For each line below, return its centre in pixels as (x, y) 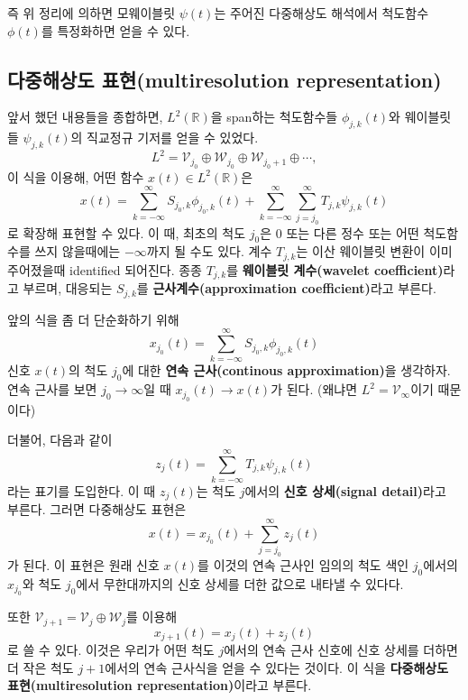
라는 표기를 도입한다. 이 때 (82, 490)
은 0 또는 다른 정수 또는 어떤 (340, 232)
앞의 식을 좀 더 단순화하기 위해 (93, 319)
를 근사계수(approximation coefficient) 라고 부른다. (286, 288)
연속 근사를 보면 (52, 389)
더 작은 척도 (41, 667)
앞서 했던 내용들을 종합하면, (85, 117)
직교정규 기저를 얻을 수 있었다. (173, 138)
